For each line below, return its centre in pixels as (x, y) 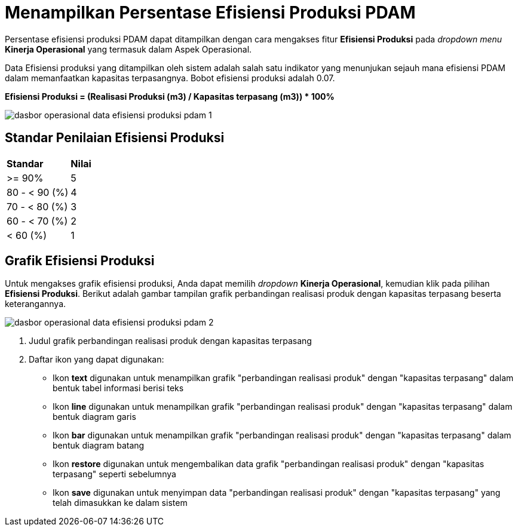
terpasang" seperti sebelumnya (114, 474)
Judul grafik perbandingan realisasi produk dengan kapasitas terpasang (170, 341)
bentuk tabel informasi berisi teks (118, 388)
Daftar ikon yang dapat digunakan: (96, 360)
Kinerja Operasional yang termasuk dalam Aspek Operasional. (128, 49)
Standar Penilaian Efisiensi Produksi (115, 138)
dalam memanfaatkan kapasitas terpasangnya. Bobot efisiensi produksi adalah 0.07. (170, 78)
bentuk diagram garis (94, 417)
